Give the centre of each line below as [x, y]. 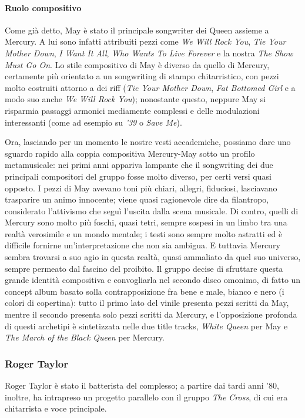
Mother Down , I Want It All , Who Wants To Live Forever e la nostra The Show [149, 53]
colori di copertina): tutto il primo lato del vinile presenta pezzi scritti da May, [147, 303]
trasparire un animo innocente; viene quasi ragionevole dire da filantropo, [137, 199]
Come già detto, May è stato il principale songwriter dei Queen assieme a [137, 30]
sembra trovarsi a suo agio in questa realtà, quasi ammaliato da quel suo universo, [153, 257]
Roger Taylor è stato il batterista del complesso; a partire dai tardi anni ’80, [142, 385]
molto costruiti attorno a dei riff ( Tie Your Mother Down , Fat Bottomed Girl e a [150, 87]
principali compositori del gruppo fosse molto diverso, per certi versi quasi [138, 176]
